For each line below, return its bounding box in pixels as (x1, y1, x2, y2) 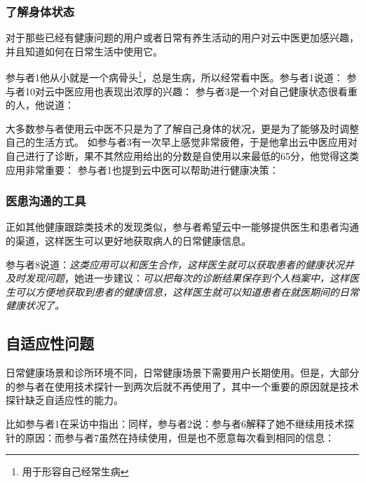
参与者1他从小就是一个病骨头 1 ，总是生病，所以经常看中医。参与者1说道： (6, 68, 344, 85)
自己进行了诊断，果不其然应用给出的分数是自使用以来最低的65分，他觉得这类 (6, 149, 359, 163)
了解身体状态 (6, 2, 75, 20)
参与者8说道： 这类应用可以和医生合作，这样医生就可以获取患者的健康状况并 (6, 257, 354, 271)
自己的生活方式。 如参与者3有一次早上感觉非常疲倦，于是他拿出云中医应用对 (6, 135, 358, 149)
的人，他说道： (6, 97, 74, 112)
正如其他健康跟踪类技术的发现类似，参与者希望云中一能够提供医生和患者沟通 (6, 219, 359, 234)
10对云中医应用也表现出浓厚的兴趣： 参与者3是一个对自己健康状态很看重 (25, 83, 358, 98)
